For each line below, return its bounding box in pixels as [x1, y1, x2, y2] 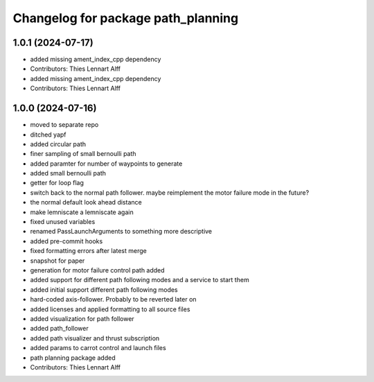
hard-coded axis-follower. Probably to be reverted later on [30, 295, 197, 304]
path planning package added [30, 354, 116, 362]
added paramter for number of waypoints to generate [30, 159, 183, 168]
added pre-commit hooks [30, 236, 103, 245]
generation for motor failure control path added [30, 266, 166, 274]
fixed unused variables [30, 218, 96, 226]
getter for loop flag [30, 179, 84, 187]
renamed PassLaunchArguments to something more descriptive [30, 227, 213, 236]
